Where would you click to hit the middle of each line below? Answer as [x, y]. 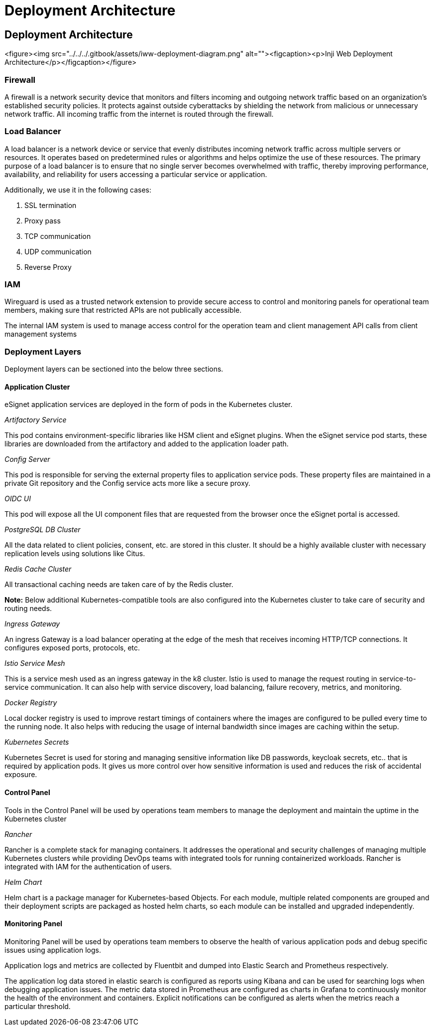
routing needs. [28, 609]
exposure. [21, 775]
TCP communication [58, 236]
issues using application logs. [53, 950]
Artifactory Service [36, 420]
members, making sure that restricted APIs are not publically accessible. [123, 310]
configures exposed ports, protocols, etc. [72, 648]
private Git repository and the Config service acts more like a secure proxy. [128, 483]
